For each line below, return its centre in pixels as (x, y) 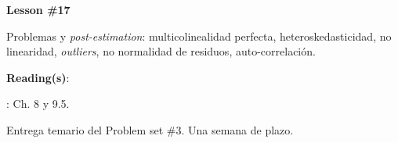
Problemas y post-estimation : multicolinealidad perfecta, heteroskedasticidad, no (199, 36)
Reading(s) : (38, 77)
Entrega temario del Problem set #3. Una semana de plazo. (150, 129)
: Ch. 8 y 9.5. (38, 104)
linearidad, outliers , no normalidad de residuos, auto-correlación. (161, 51)
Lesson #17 (38, 9)
